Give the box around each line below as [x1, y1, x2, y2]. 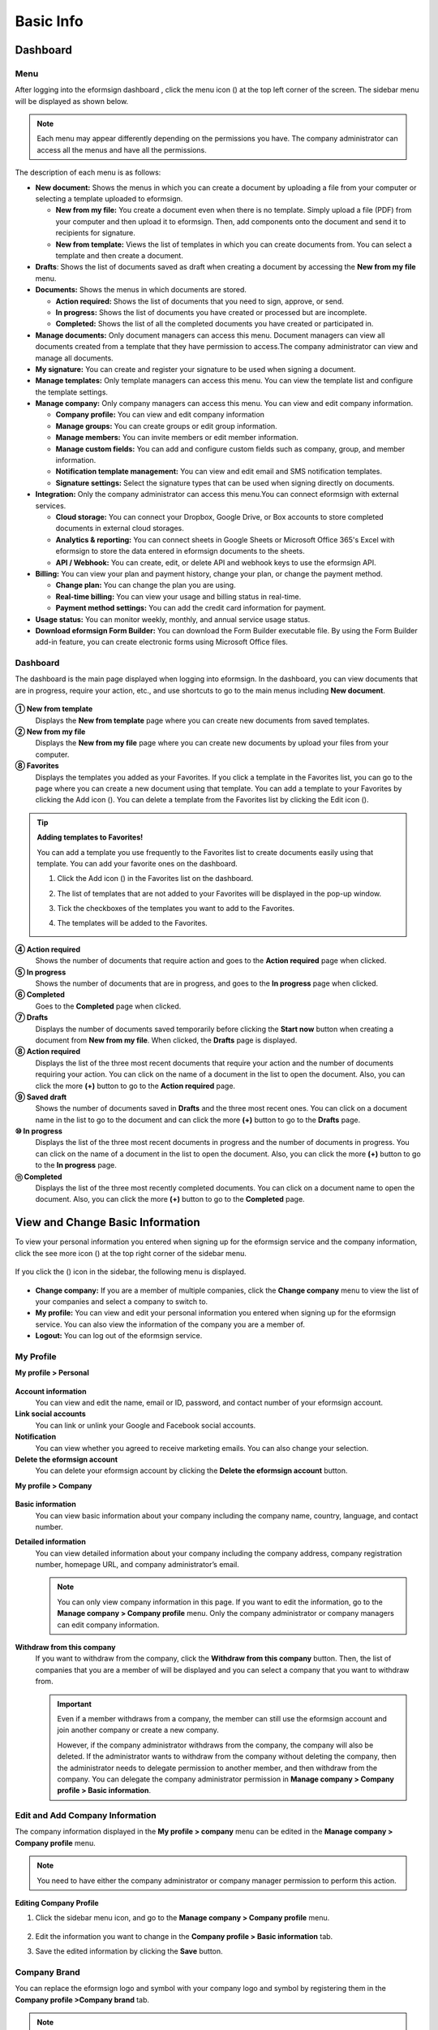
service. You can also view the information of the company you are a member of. [35, 1319, 306, 1329]
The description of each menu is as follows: [15, 167, 161, 178]
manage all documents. [35, 353, 114, 363]
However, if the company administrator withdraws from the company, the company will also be [57, 1740, 374, 1750]
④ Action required [15, 944, 81, 954]
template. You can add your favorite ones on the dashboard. [36, 858, 238, 868]
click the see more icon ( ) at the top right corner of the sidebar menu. [15, 1248, 247, 1258]
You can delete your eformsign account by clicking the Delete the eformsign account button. [35, 1466, 348, 1475]
